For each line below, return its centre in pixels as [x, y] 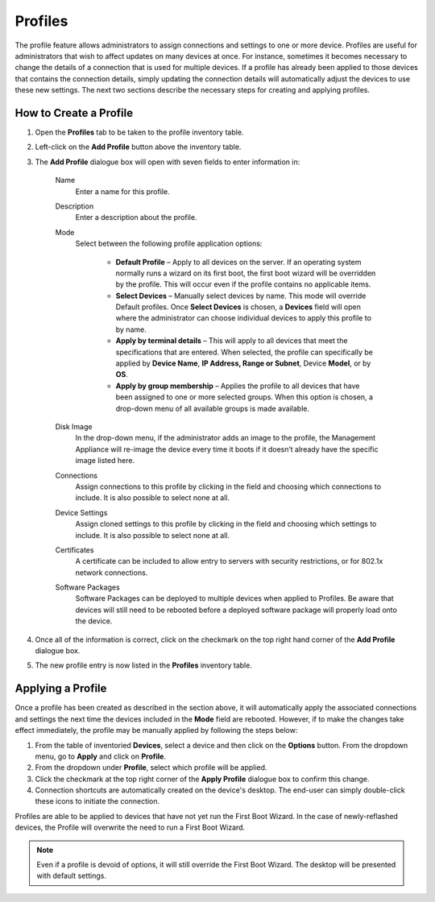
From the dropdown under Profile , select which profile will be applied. [151, 768]
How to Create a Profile [74, 113]
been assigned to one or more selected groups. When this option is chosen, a [244, 397]
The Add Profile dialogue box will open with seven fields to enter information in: [168, 162]
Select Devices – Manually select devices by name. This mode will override [241, 296]
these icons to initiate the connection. [97, 801]
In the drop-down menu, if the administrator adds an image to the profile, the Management [226, 438]
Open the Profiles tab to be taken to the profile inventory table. [139, 132]
